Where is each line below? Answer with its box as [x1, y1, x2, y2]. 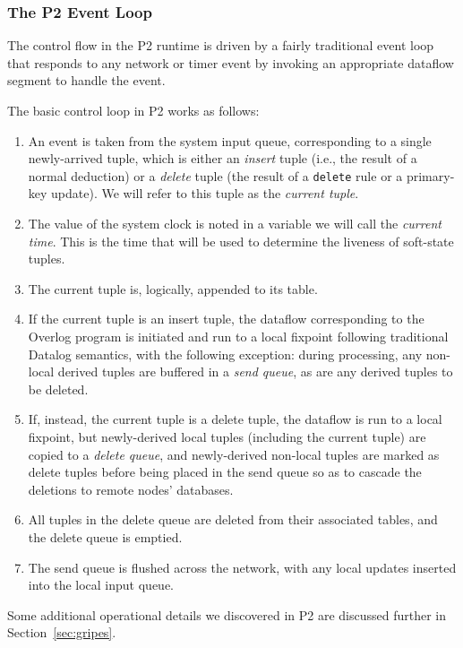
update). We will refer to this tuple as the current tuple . [51, 184, 359, 203]
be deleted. [28, 379, 89, 398]
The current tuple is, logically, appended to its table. [28, 279, 318, 298]
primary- [406, 166, 455, 185]
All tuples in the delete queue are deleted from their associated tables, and [28, 510, 438, 529]
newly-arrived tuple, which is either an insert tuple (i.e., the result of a [28, 149, 417, 168]
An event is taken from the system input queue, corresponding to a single [28, 131, 432, 150]
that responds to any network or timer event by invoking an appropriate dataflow [7, 53, 454, 72]
